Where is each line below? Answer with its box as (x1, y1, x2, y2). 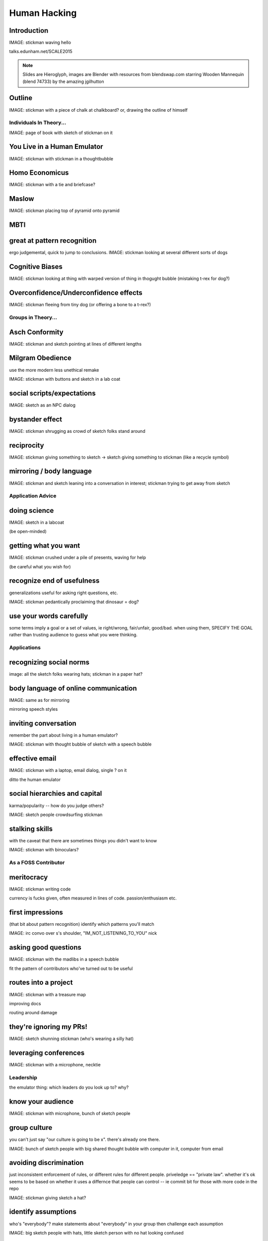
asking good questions (9, 943, 82, 952)
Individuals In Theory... (9, 119, 67, 126)
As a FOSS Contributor (9, 859, 65, 866)
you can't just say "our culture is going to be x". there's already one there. (9, 1137, 160, 1143)
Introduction (9, 26, 49, 35)
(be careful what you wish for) (9, 563, 71, 569)
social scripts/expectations (9, 389, 96, 397)
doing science (9, 506, 54, 515)
